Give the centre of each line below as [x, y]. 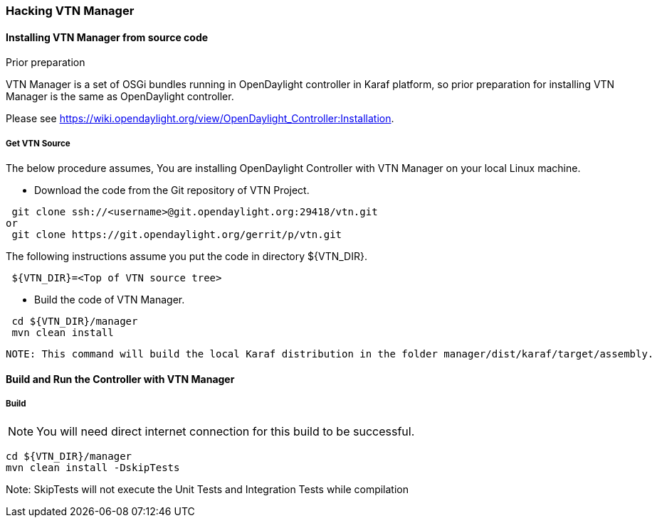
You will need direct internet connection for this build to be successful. [226, 432]
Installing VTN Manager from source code [107, 37]
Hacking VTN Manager [70, 11]
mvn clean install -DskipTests [93, 468]
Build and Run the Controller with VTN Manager [120, 379]
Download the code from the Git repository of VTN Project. [172, 190]
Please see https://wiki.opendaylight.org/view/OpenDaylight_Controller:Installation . [200, 119]
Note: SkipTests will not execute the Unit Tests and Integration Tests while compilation [207, 490]
